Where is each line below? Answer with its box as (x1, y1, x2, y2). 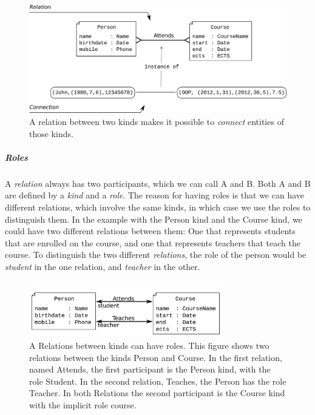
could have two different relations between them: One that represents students (5, 224, 296, 237)
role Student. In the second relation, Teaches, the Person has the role (29, 374, 286, 387)
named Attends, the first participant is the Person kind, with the (29, 363, 271, 376)
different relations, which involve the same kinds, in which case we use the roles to (5, 200, 311, 213)
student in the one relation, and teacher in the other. (5, 260, 200, 272)
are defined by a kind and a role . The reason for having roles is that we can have (5, 189, 305, 201)
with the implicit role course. (29, 399, 137, 411)
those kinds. (29, 127, 73, 140)
